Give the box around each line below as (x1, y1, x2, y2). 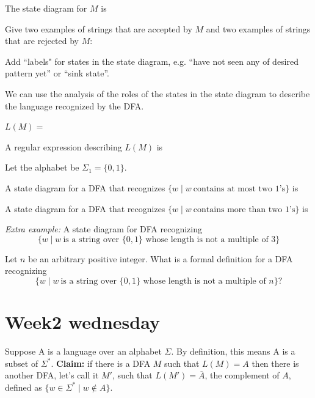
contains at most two (193, 184, 273, 193)
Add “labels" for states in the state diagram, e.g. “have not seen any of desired (5, 54, 299, 67)
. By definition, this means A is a (171, 345, 295, 358)
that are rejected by (5, 34, 79, 47)
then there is (252, 356, 299, 369)
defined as (5, 380, 42, 393)
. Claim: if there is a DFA (51, 356, 151, 369)
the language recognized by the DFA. (5, 99, 144, 112)
